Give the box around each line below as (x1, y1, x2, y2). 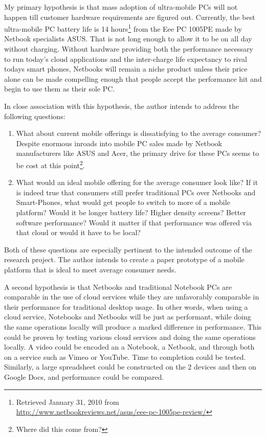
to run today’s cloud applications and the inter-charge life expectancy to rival (4, 53, 247, 64)
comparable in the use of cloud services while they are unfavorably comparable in (4, 291, 259, 302)
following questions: (4, 110, 65, 121)
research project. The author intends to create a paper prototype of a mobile (4, 254, 245, 265)
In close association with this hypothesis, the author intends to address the (4, 101, 239, 111)
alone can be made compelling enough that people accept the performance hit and (4, 73, 262, 84)
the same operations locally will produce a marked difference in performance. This (4, 321, 262, 332)
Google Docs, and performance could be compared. (4, 371, 164, 382)
